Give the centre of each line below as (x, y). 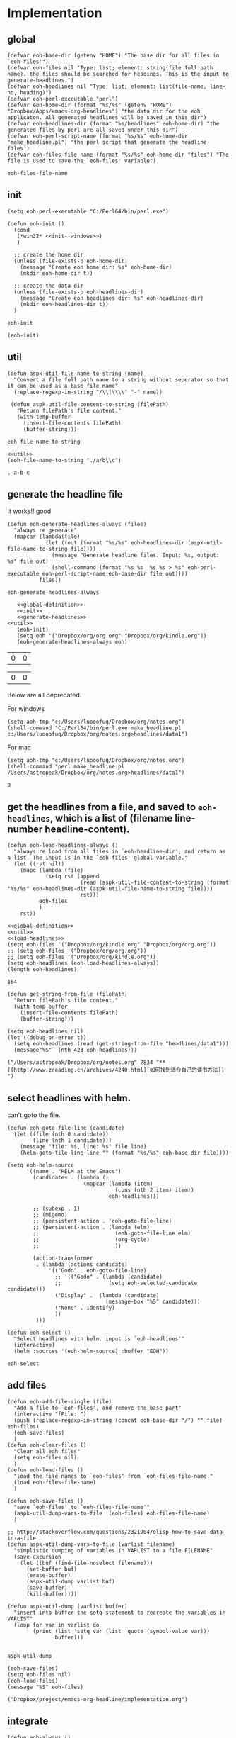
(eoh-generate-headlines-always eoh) (72, 642)
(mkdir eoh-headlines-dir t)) (65, 304)
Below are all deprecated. (45, 695)
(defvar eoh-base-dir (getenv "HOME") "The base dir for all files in (113, 55)
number (25, 829)
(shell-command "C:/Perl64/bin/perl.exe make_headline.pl (94, 728)
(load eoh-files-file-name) (55, 1482)
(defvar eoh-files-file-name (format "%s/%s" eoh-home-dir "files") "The (118, 155)
